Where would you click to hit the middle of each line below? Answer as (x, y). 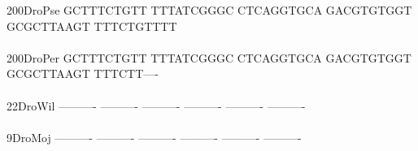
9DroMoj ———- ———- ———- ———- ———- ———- (154, 137)
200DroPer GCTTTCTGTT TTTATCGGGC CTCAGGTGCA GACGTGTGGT (209, 57)
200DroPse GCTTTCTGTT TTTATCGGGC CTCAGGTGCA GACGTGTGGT (209, 10)
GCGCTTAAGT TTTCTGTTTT (92, 26)
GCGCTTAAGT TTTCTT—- (83, 73)
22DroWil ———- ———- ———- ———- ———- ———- (156, 105)
